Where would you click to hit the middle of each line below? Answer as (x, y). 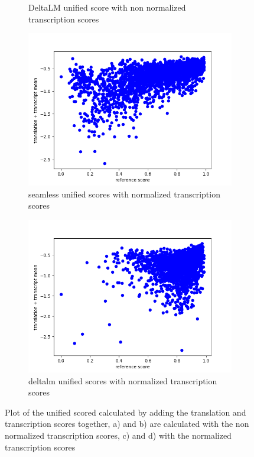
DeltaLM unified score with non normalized (107, 7)
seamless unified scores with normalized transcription (124, 194)
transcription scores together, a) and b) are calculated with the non (127, 424)
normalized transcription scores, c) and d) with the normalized (118, 435)
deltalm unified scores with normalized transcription (123, 380)
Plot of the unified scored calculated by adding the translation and (126, 412)
